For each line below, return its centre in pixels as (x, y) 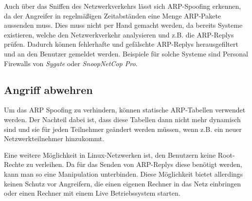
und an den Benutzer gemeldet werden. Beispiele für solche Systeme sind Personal (126, 53)
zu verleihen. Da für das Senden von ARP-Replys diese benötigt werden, (134, 164)
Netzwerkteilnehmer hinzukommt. (54, 138)
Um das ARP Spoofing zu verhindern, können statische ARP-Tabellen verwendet (125, 110)
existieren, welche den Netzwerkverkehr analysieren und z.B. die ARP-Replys (119, 34)
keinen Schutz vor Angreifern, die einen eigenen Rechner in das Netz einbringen (122, 183)
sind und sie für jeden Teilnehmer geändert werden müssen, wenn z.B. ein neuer (123, 129)
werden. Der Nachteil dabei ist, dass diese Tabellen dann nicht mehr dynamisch (122, 119)
